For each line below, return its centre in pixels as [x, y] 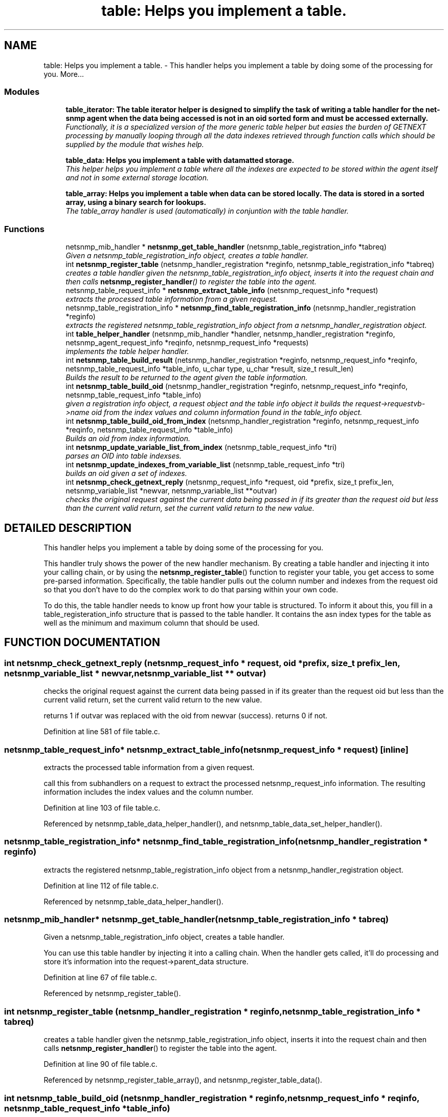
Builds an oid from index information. [128, 439]
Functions [24, 229]
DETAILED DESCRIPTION [68, 528]
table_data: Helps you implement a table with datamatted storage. [180, 160]
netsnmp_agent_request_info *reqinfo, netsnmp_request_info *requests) [187, 343]
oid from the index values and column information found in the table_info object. [227, 412]
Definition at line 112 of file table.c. [101, 885]
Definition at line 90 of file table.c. [100, 1064]
